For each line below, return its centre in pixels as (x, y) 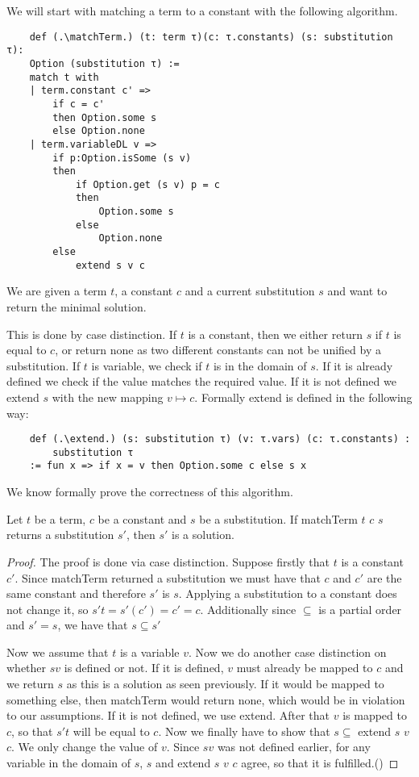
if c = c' (79, 104)
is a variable (149, 652)
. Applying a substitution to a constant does (288, 593)
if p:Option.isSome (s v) (122, 158)
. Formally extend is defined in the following (303, 397)
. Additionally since (248, 609)
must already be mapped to (305, 668)
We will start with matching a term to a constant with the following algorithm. (202, 10)
